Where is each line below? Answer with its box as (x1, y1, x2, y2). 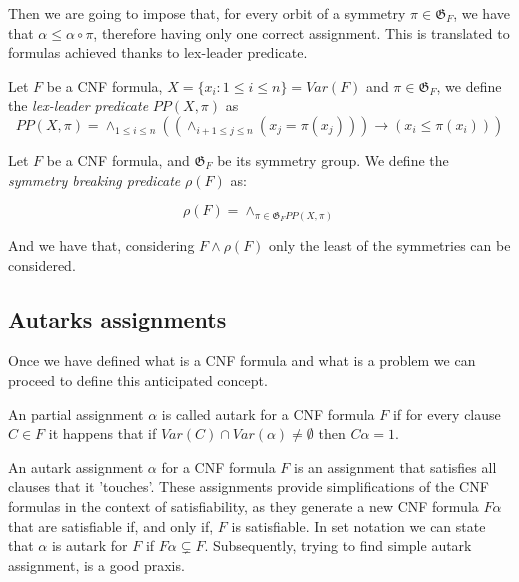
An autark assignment (8, 456, 144, 477)
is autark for (51, 535, 128, 556)
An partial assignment (8, 403, 144, 424)
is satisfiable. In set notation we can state (231, 515, 486, 536)
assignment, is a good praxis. (8, 554, 185, 575)
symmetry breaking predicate (8, 169, 181, 190)
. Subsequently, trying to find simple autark (204, 535, 472, 556)
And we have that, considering (8, 235, 195, 256)
